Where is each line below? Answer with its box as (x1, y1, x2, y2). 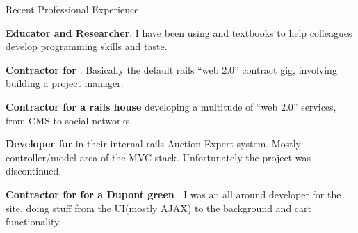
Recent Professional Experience (6, 2, 139, 16)
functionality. (6, 214, 62, 229)
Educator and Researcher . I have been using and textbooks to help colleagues (6, 25, 352, 40)
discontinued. (6, 163, 62, 178)
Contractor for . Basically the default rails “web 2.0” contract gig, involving (6, 62, 337, 77)
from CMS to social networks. (6, 113, 133, 127)
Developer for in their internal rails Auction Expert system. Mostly (6, 136, 301, 151)
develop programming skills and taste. (6, 39, 168, 54)
